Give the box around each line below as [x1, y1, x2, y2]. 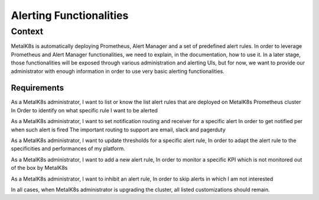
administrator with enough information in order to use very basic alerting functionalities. [11, 67, 224, 75]
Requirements [11, 83, 64, 93]
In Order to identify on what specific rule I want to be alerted [11, 107, 158, 114]
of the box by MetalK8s [11, 164, 68, 172]
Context [11, 26, 44, 37]
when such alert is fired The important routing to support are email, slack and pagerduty [11, 126, 226, 133]
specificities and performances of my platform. [11, 145, 125, 152]
